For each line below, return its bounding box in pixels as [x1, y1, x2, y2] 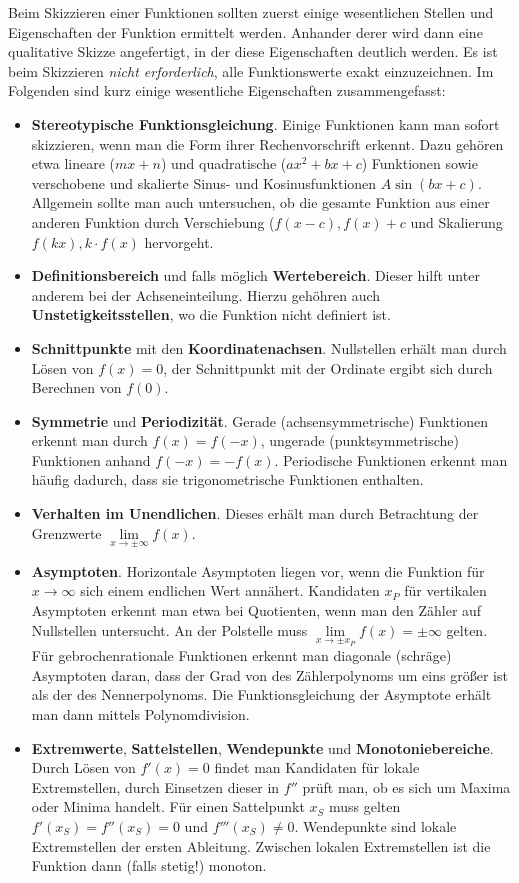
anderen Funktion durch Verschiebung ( [31, 211, 275, 232]
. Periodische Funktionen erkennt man [274, 449, 508, 470]
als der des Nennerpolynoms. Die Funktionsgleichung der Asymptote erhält [31, 684, 492, 705]
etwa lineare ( [31, 153, 116, 174]
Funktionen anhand [31, 449, 151, 470]
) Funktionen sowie [361, 153, 478, 174]
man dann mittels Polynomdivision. [31, 704, 250, 725]
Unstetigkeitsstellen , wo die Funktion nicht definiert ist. [31, 304, 391, 325]
